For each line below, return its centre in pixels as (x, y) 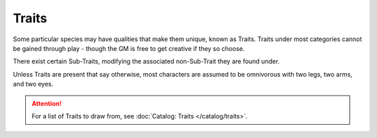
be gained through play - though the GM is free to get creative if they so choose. (129, 48)
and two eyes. (33, 84)
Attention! (47, 103)
